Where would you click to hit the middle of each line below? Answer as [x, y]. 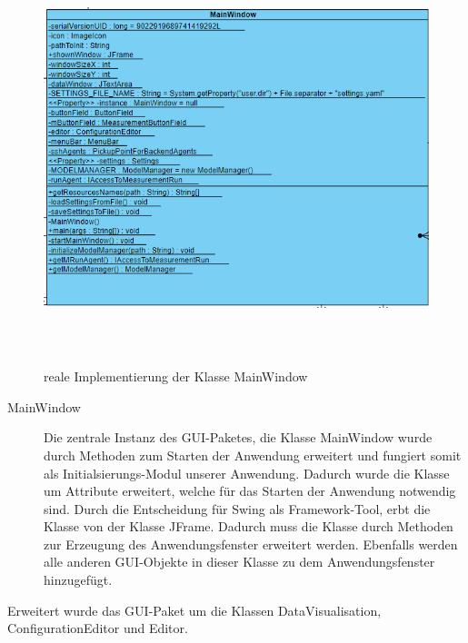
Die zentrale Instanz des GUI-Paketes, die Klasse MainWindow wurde [238, 437]
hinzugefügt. [78, 580]
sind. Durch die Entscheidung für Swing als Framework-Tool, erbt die [237, 508]
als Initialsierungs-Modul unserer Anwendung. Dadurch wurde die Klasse [247, 473]
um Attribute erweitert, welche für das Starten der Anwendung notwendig [250, 491]
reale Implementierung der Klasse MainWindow [176, 376]
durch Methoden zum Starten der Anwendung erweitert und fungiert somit [253, 455]
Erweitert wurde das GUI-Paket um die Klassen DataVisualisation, [194, 610]
